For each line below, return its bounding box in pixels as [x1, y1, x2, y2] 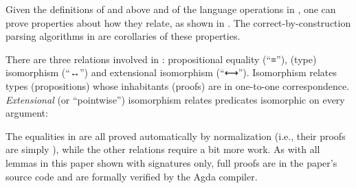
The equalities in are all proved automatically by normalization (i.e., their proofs [5, 128, 346, 143]
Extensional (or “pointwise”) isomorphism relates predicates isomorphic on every [5, 92, 345, 106]
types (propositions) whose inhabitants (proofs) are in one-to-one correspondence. [5, 78, 350, 93]
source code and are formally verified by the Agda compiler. [5, 169, 258, 183]
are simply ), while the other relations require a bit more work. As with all [5, 142, 320, 156]
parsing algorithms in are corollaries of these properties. [5, 29, 241, 43]
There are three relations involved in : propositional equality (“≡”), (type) [5, 51, 317, 66]
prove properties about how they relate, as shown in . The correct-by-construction [5, 15, 351, 30]
